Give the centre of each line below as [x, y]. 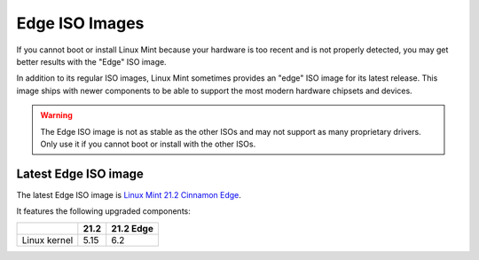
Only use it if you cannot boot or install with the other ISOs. [148, 144]
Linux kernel [47, 240]
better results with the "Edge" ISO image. [92, 61]
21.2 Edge [133, 228]
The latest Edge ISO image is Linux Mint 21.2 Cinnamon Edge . [129, 194]
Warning [56, 115]
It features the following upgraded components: [103, 211]
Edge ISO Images [80, 23]
